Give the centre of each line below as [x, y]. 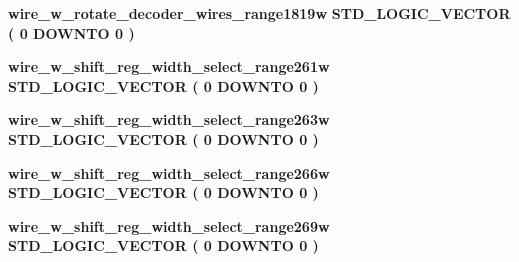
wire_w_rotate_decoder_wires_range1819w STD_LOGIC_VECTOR [259, 13]
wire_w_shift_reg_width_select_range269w [169, 225]
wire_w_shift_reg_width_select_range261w [169, 66]
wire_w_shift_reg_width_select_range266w [169, 172]
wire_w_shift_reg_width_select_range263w [169, 119]
